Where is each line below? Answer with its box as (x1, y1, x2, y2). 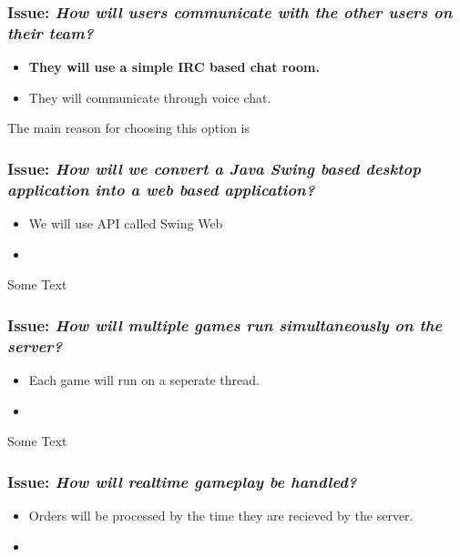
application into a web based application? (7, 177, 315, 200)
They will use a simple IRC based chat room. (28, 57, 320, 76)
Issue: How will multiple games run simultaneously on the (7, 313, 443, 336)
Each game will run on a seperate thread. (28, 370, 260, 389)
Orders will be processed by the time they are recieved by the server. (28, 505, 414, 524)
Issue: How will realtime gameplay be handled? (7, 470, 357, 492)
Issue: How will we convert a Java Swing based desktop (7, 157, 421, 179)
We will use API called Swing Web (28, 214, 223, 233)
